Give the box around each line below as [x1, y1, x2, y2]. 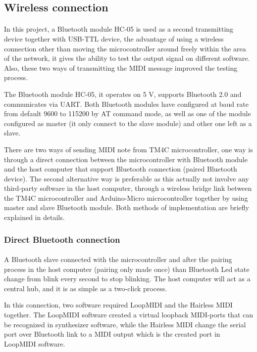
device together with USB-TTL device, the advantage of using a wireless [4, 33, 224, 44]
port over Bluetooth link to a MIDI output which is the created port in [4, 329, 220, 339]
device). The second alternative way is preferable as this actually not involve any [4, 173, 249, 183]
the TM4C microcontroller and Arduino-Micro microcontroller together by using [4, 192, 248, 203]
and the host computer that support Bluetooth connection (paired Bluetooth [4, 164, 237, 174]
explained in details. [4, 212, 65, 222]
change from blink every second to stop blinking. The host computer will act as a [4, 273, 251, 284]
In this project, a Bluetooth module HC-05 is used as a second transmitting [4, 24, 234, 34]
